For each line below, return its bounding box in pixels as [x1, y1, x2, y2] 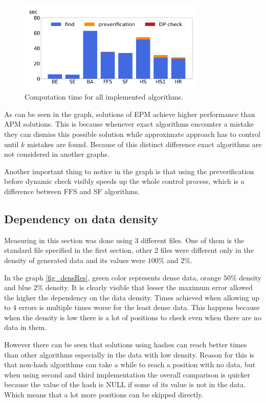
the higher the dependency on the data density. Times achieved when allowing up [4, 292, 260, 302]
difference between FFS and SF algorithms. [4, 185, 140, 196]
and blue [4, 282, 31, 293]
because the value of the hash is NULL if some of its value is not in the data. [4, 379, 246, 390]
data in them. [4, 322, 47, 333]
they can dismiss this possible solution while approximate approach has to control [4, 128, 260, 139]
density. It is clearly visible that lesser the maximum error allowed [45, 282, 253, 293]
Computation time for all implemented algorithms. [25, 91, 183, 102]
